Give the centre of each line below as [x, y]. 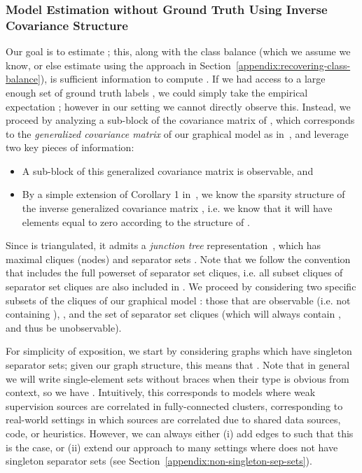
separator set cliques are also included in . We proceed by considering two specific [181, 287]
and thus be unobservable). [64, 327]
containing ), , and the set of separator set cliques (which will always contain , [173, 314]
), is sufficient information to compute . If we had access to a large [183, 79]
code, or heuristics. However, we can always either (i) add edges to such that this [180, 433]
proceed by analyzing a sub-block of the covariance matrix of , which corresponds [180, 120]
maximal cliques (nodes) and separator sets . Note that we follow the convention [178, 259]
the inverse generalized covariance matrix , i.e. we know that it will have [177, 208]
